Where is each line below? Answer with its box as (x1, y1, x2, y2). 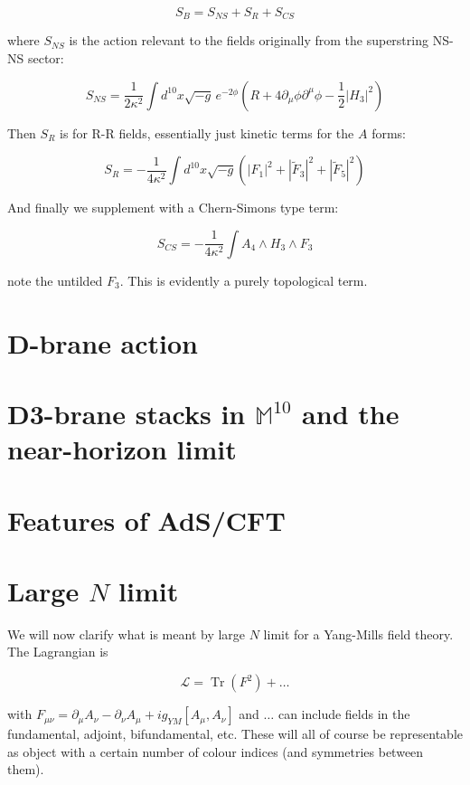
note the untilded (7, 270, 103, 289)
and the (302, 394, 399, 431)
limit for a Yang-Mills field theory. (263, 624, 454, 643)
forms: (371, 123, 406, 142)
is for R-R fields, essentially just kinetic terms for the (60, 123, 354, 142)
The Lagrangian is (7, 642, 108, 661)
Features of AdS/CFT (7, 501, 286, 538)
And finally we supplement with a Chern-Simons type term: (7, 198, 339, 217)
